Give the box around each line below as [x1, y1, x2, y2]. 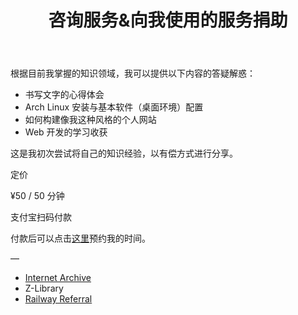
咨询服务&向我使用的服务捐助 [48, 9, 288, 32]
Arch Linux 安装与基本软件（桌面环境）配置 [24, 101, 204, 113]
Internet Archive [24, 272, 92, 284]
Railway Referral [24, 293, 93, 305]
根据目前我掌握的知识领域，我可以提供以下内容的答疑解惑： [10, 67, 256, 80]
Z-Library [24, 282, 64, 295]
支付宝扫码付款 [10, 211, 72, 223]
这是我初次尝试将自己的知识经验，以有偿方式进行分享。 [10, 147, 238, 160]
